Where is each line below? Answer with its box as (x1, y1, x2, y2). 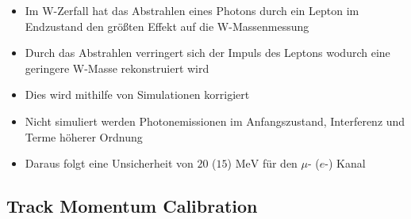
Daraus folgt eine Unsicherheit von (25, 155, 194, 172)
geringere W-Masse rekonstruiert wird (25, 59, 209, 76)
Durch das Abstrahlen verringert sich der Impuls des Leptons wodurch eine (25, 44, 390, 61)
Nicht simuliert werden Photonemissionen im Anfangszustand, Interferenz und (25, 112, 405, 129)
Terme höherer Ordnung (25, 128, 143, 145)
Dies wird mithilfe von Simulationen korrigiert (25, 86, 250, 103)
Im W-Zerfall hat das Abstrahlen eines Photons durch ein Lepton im (25, 2, 359, 18)
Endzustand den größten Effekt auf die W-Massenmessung (25, 17, 309, 34)
